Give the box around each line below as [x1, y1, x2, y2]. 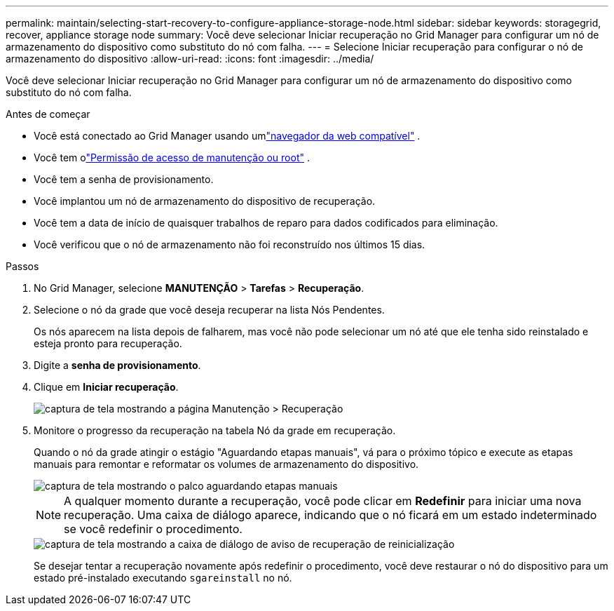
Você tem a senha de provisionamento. [34, 173, 214, 185]
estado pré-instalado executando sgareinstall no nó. [34, 572, 292, 584]
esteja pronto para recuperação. [34, 337, 182, 349]
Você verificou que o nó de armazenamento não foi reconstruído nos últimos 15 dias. [34, 239, 425, 250]
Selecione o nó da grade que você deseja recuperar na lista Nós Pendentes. [34, 304, 385, 316]
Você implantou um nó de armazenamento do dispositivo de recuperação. [34, 195, 376, 207]
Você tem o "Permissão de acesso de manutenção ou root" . [34, 152, 310, 163]
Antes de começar [6, 108, 90, 120]
